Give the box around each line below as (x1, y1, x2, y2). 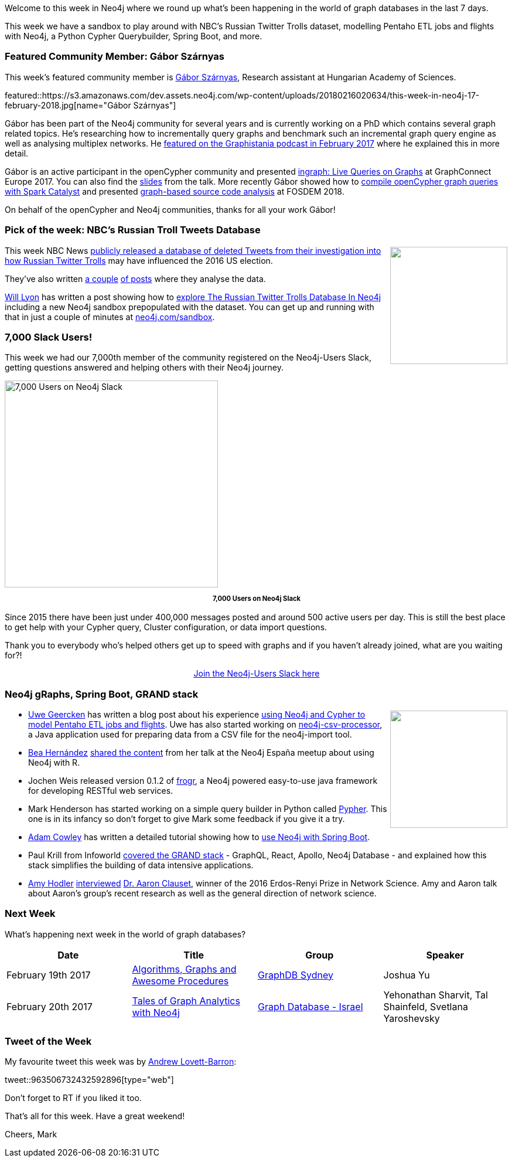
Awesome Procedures (132, 974, 229, 987)
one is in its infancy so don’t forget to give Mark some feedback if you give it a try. (28, 813, 345, 824)
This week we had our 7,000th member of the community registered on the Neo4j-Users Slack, (5, 352, 371, 363)
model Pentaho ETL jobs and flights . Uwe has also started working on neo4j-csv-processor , (28, 719, 383, 729)
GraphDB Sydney (258, 969, 333, 981)
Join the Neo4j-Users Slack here (193, 668, 320, 679)
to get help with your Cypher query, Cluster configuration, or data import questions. (5, 622, 327, 633)
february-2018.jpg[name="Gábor (5, 100, 131, 110)
